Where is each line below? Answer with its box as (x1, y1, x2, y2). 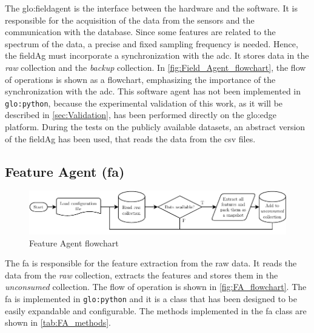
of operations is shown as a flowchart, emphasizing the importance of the (5, 73, 276, 85)
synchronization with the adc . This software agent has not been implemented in (5, 85, 301, 97)
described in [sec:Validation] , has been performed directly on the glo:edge (5, 108, 277, 121)
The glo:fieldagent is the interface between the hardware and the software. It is (5, 2, 298, 14)
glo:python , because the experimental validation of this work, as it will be (5, 96, 283, 109)
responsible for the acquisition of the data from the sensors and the (5, 13, 255, 26)
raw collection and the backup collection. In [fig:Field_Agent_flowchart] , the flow (5, 61, 306, 73)
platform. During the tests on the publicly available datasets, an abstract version (5, 120, 306, 133)
